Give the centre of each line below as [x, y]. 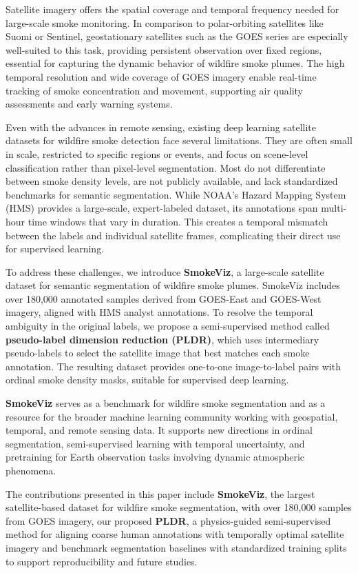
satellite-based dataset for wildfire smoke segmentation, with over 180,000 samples [179, 507]
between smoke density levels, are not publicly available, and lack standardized [172, 181]
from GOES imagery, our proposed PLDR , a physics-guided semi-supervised [168, 520]
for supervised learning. [55, 249]
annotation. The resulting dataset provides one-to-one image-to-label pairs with [173, 366]
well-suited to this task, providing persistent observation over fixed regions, [164, 49]
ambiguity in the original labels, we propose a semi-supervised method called [168, 326]
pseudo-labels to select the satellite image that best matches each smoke [158, 353]
